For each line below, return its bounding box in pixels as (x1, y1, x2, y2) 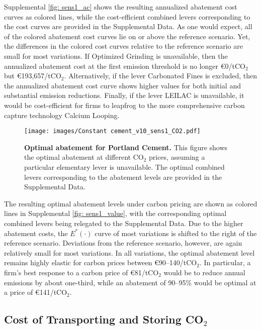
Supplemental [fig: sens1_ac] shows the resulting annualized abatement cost (4, 2, 237, 12)
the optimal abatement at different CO (24, 152, 144, 162)
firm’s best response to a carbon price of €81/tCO (4, 267, 159, 277)
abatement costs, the (4, 228, 68, 238)
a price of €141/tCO (4, 287, 67, 297)
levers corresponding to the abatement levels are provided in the (24, 171, 222, 182)
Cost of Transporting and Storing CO (4, 311, 204, 327)
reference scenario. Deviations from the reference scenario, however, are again (4, 238, 242, 248)
